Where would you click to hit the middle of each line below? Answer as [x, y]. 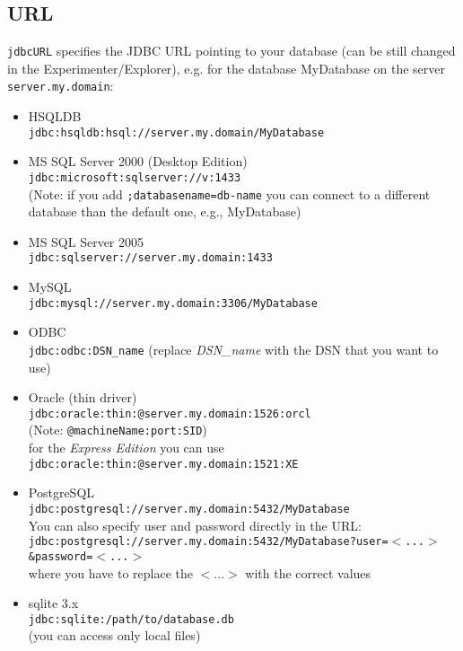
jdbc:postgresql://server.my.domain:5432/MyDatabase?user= [208, 542]
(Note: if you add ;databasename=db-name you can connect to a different [229, 194]
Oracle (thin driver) [83, 397]
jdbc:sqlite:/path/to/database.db [131, 619]
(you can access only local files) [114, 635]
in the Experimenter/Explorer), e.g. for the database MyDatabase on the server [226, 68]
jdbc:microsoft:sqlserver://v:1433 [135, 177]
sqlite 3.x [53, 603]
